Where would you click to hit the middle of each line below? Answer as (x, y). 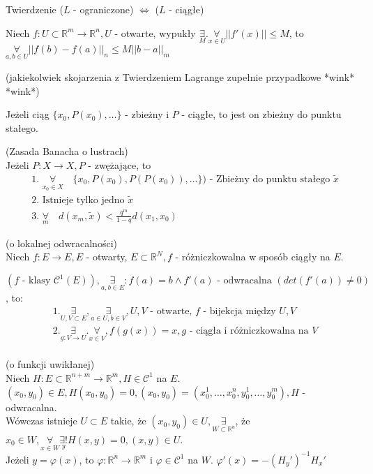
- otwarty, (107, 257)
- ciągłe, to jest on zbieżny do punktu (261, 114)
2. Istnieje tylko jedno (78, 200)
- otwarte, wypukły (155, 32)
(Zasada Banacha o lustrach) (67, 151)
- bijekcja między (239, 311)
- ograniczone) (104, 9)
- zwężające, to (120, 165)
